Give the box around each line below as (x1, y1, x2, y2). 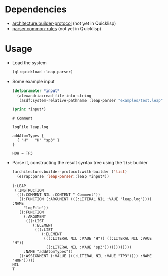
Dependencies (5, 4, 67, 15)
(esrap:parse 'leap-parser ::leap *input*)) (17, 174, 109, 179)
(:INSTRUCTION (14, 188, 44, 193)
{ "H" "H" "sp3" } (17, 138, 60, 143)
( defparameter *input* (12, 88, 60, 94)
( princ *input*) (12, 107, 46, 112)
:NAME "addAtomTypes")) (23, 249, 73, 254)
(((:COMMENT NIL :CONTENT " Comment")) (17, 192, 100, 197)
